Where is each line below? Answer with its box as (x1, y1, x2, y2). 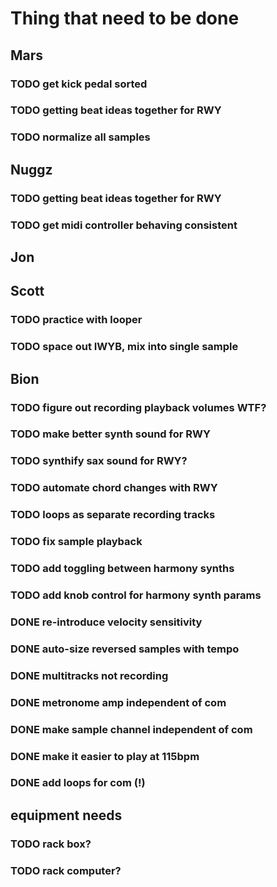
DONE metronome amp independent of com (10, 695, 227, 709)
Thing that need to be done (10, 7, 240, 30)
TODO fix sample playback (10, 535, 143, 549)
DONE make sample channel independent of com (10, 722, 253, 736)
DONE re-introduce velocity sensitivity (10, 615, 203, 629)
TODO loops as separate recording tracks (10, 508, 216, 522)
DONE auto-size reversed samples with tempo (10, 642, 240, 656)
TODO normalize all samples (10, 130, 151, 144)
